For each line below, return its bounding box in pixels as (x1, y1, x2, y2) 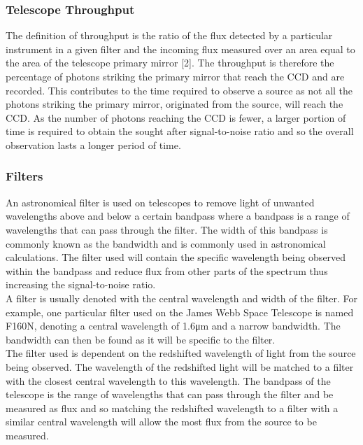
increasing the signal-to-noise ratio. (6, 277, 156, 292)
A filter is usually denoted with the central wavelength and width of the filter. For (6, 290, 357, 305)
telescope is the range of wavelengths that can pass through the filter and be (6, 387, 334, 402)
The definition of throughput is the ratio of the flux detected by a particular (6, 28, 333, 43)
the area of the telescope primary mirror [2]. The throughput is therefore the (6, 55, 334, 70)
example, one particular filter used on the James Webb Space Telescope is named (6, 304, 354, 319)
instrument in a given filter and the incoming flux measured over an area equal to (6, 41, 355, 56)
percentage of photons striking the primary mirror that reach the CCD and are (6, 69, 345, 83)
